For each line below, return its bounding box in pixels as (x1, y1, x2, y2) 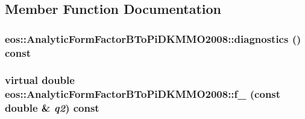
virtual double (5, 72, 75, 88)
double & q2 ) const (5, 100, 99, 115)
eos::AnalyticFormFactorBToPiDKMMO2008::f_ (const (5, 86, 281, 101)
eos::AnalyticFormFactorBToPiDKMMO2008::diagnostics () (5, 31, 301, 46)
